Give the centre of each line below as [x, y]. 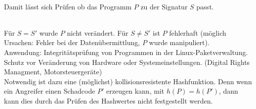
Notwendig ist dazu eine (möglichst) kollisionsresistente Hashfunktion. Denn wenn [128, 81]
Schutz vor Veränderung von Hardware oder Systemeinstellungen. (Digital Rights [127, 62]
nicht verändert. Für [98, 32]
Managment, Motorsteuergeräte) [53, 72]
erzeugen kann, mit [135, 91]
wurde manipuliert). [179, 42]
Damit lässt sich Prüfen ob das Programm [68, 6]
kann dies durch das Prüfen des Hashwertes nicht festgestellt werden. [108, 100]
